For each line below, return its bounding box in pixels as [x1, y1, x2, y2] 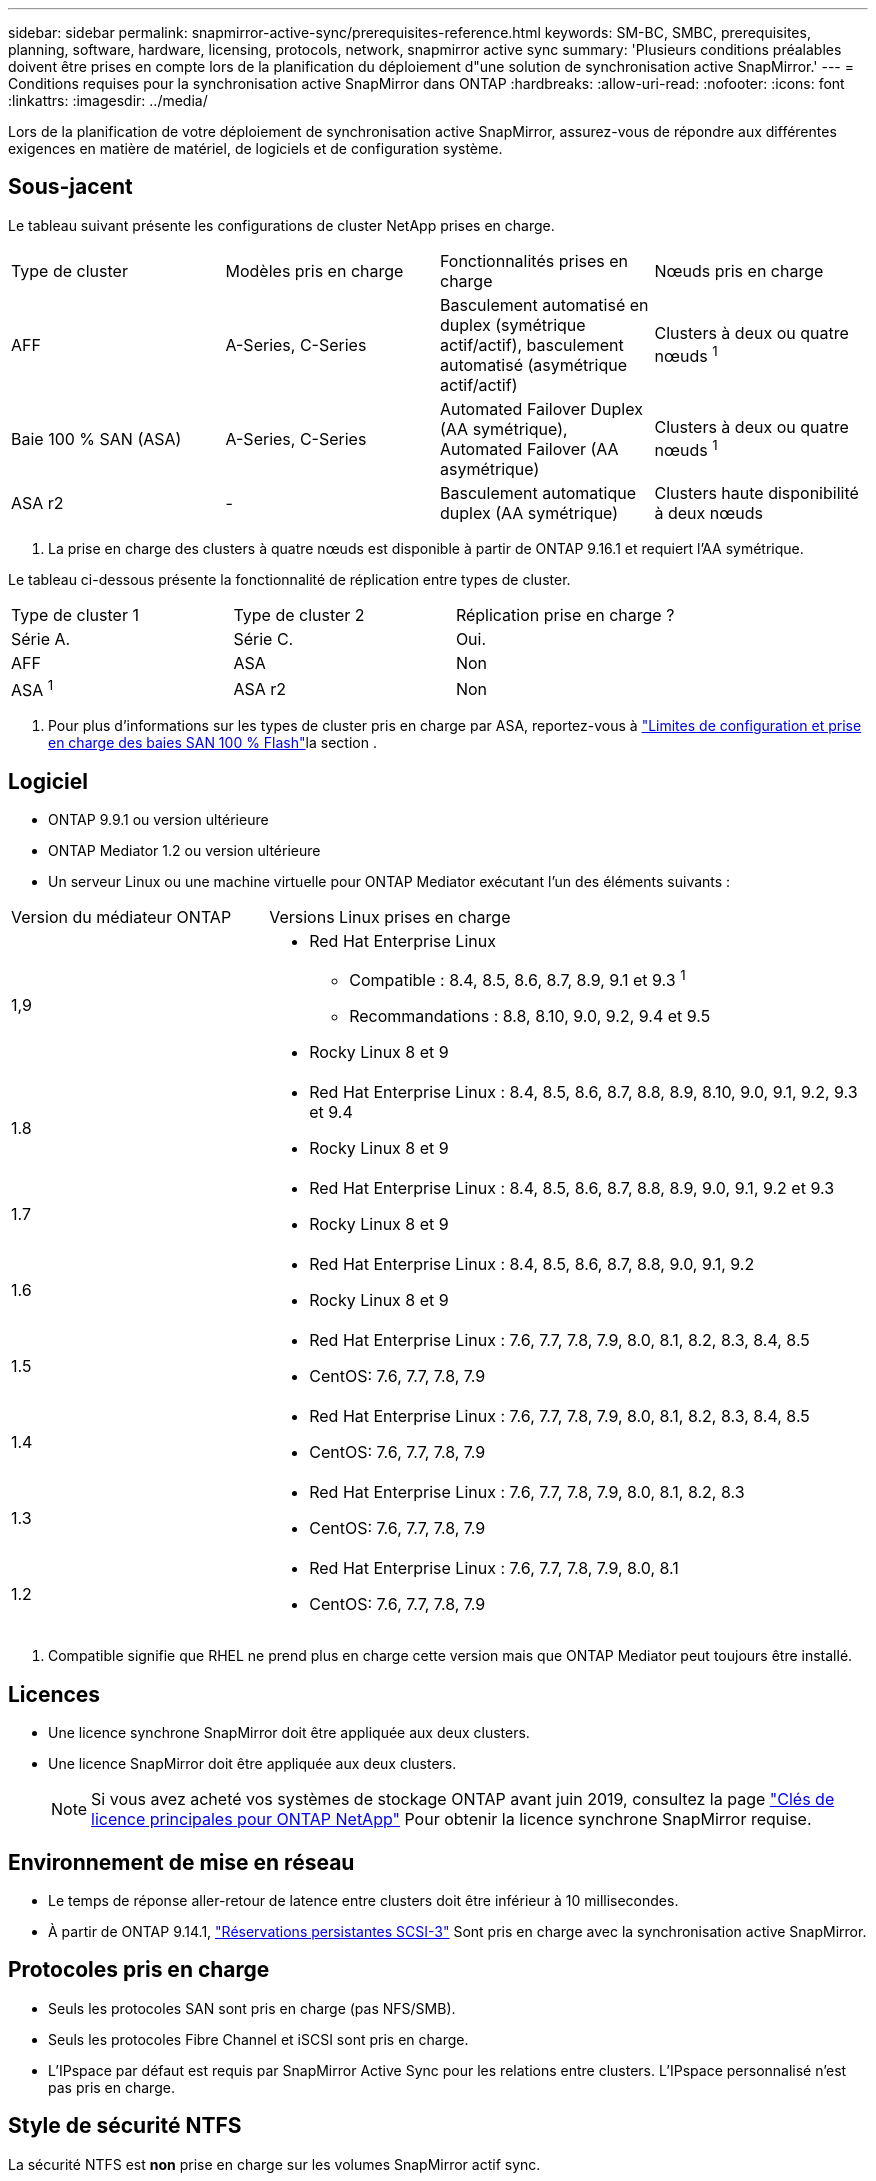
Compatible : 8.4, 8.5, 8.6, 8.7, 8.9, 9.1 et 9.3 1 [349, 967, 686, 991]
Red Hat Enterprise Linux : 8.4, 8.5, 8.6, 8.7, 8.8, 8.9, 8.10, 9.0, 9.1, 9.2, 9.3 [309, 1082, 858, 1103]
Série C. [233, 628, 294, 649]
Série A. [11, 628, 71, 649]
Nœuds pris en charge [654, 260, 824, 281]
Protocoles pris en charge [8, 1957, 270, 1983]
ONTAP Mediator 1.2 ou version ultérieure [48, 842, 321, 860]
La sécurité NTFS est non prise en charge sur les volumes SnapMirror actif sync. [8, 2155, 541, 2173]
